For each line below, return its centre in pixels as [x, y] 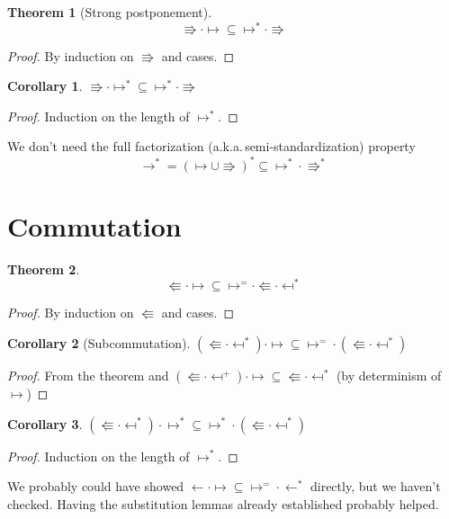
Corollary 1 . [45, 86]
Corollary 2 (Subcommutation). [99, 342]
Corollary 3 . [45, 423]
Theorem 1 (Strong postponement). [110, 12]
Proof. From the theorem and [88, 375]
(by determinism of [389, 375]
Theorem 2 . [44, 268]
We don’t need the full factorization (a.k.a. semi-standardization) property [211, 146]
